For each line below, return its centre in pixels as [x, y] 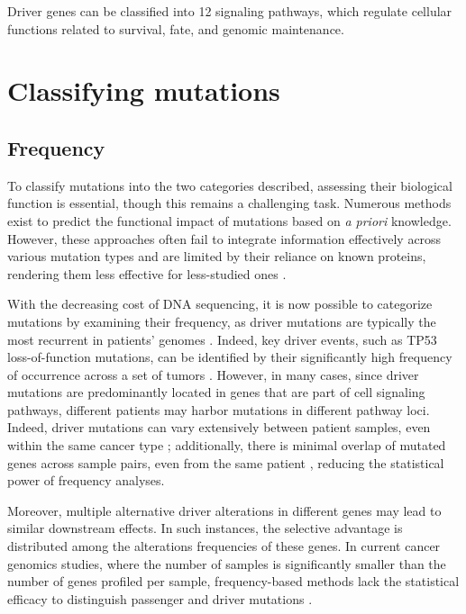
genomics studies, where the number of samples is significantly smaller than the [227, 563]
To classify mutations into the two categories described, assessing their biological [230, 185]
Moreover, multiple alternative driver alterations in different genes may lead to [224, 510]
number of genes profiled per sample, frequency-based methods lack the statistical [233, 581]
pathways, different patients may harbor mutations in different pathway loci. [219, 409]
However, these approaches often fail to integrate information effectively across [224, 238]
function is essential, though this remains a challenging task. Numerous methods [229, 203]
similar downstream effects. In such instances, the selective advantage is [205, 528]
